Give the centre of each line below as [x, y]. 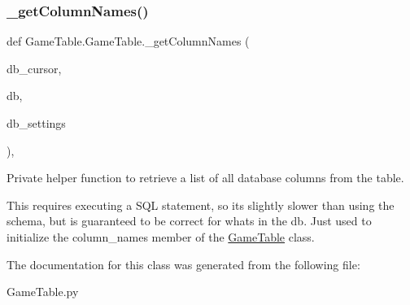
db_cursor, [34, 68]
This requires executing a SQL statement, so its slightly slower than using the [201, 205]
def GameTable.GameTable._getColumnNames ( [128, 41]
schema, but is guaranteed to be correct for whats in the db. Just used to [189, 221]
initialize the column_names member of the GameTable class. [161, 236]
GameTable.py [43, 292]
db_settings [36, 123]
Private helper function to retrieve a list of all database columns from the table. [205, 178]
